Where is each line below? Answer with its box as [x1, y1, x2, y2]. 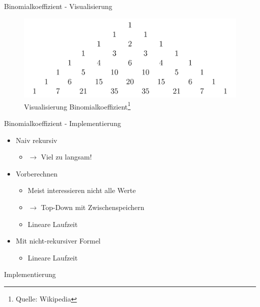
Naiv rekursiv [15, 134, 57, 145]
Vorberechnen [15, 168, 58, 178]
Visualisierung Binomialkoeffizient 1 [24, 99, 131, 111]
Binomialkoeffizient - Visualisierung [4, 1, 112, 11]
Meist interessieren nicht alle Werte [27, 185, 136, 195]
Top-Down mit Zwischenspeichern [40, 201, 144, 212]
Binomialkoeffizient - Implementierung [4, 118, 121, 128]
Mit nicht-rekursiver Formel [15, 235, 101, 246]
